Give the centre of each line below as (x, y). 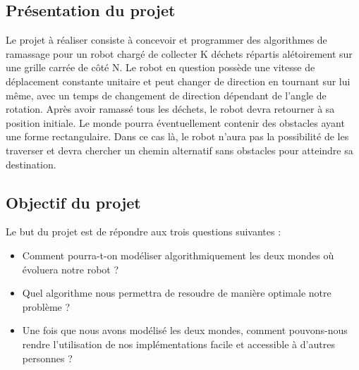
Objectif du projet (73, 202)
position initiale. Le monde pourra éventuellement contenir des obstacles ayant (175, 122)
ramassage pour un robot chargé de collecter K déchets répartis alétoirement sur (179, 53)
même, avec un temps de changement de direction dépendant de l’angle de (166, 95)
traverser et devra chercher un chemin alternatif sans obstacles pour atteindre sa (179, 150)
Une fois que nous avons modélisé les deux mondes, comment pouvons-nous (185, 330)
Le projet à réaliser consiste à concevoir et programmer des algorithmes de (166, 40)
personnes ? (47, 358)
